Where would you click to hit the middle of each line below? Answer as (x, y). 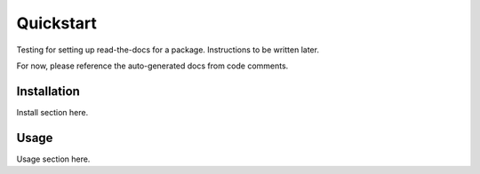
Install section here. (52, 112)
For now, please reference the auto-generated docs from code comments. (152, 66)
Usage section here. (53, 159)
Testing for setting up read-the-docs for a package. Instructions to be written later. (168, 50)
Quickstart (57, 23)
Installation (48, 91)
